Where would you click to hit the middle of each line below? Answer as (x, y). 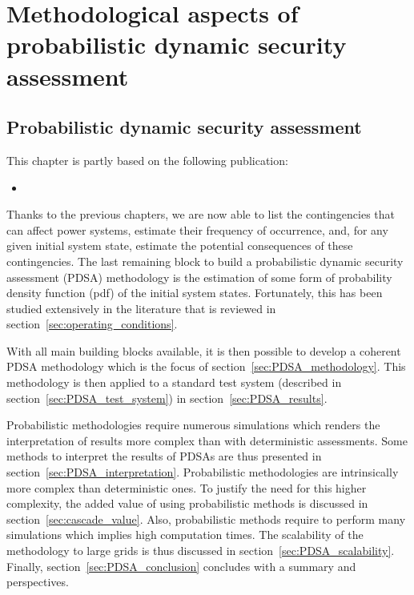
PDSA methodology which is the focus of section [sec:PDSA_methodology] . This (206, 366)
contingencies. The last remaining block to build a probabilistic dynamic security (205, 261)
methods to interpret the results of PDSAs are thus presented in (164, 456)
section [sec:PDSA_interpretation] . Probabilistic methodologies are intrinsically (203, 472)
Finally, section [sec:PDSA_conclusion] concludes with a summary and (181, 566)
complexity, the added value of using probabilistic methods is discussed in (187, 503)
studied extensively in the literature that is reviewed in (141, 308)
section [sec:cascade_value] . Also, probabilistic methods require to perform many (206, 519)
